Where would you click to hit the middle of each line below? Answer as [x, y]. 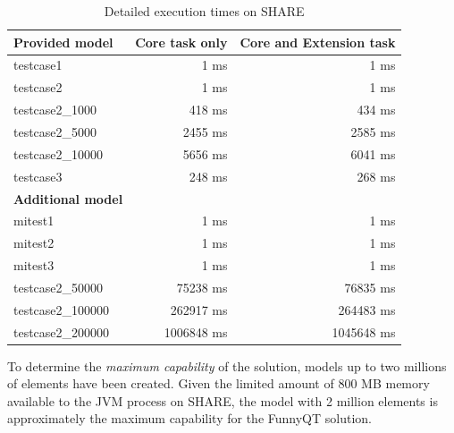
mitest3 [34, 265]
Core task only [181, 42]
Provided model [63, 42]
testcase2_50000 [59, 287]
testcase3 [38, 176]
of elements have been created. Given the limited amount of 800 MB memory [219, 383]
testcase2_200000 [62, 331]
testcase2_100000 [62, 309]
